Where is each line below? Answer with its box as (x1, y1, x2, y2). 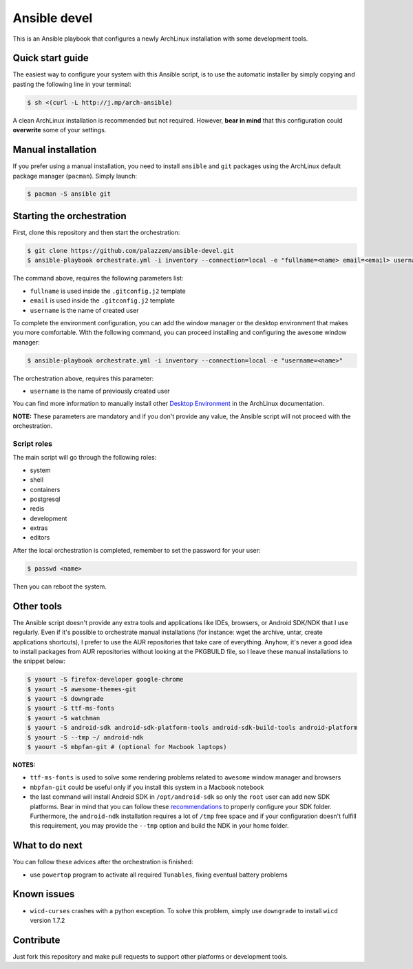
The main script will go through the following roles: (12, 453, 157, 462)
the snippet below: (12, 657, 65, 665)
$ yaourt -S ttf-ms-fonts (27, 704, 115, 713)
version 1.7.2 (30, 916, 65, 924)
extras (30, 524, 48, 532)
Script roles (12, 438, 53, 448)
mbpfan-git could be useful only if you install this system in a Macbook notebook (30, 783, 264, 791)
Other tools (12, 600, 62, 612)
